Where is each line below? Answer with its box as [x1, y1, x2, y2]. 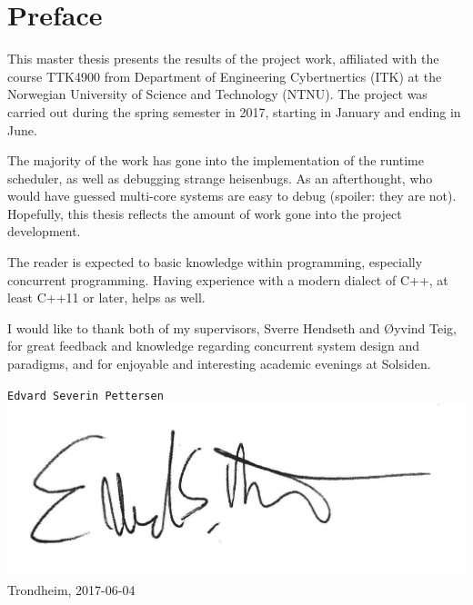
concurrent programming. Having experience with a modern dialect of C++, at [7, 270, 448, 289]
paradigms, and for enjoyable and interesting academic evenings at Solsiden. [7, 354, 431, 373]
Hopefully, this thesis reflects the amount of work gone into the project [7, 203, 402, 223]
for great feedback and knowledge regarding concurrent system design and [7, 336, 420, 355]
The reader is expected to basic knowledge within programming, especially [7, 253, 423, 272]
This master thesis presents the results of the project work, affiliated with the [7, 49, 439, 68]
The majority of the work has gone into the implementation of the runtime [7, 151, 424, 170]
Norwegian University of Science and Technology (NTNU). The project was [7, 84, 428, 104]
